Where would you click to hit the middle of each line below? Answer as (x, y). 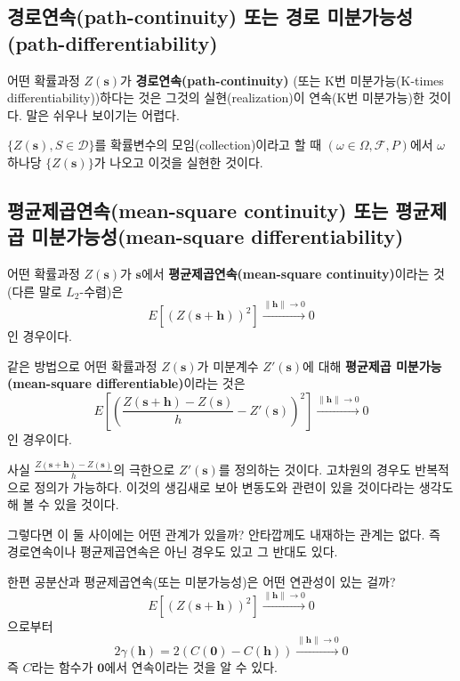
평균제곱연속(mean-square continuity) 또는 (198, 210)
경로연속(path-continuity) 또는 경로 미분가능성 (210, 16)
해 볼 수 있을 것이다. (63, 504)
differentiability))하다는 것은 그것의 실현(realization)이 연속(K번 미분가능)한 (216, 97)
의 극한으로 (144, 469)
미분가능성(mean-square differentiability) (218, 236)
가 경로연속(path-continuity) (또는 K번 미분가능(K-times (282, 80)
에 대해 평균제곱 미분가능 (372, 365)
